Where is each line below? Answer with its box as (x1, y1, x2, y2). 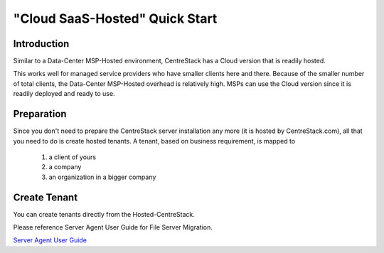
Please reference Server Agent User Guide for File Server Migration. (13, 223, 213, 231)
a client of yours (48, 153, 96, 161)
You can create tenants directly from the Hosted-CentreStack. (13, 210, 195, 218)
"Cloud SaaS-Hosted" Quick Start (13, 11, 218, 26)
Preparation (13, 108, 67, 120)
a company (48, 163, 82, 171)
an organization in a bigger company (48, 173, 156, 181)
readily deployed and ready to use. (13, 90, 115, 98)
